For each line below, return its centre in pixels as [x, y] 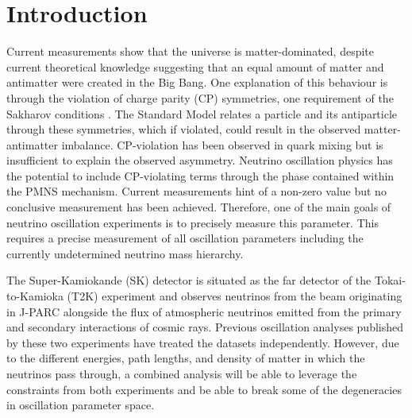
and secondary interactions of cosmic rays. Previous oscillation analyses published [205, 327]
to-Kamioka [35, 296]
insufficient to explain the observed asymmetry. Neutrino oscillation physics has [200, 160]
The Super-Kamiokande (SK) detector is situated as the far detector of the [189, 280]
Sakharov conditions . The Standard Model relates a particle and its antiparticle [202, 113]
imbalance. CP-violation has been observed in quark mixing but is [222, 144]
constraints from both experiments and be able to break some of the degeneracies [204, 389]
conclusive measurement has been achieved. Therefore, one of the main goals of [199, 207]
